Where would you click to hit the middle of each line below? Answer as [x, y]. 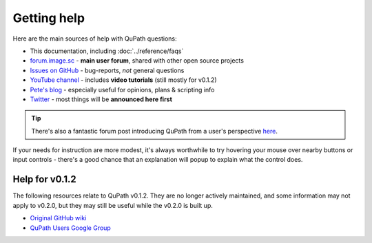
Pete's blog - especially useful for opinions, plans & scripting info [122, 89]
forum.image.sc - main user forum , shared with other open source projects [137, 61]
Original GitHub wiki [58, 218]
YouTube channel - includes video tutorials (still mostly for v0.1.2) [123, 80]
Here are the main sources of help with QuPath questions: [95, 39]
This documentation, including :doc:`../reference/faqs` [107, 51]
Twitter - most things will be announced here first [101, 99]
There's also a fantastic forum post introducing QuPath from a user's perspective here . [155, 131]
